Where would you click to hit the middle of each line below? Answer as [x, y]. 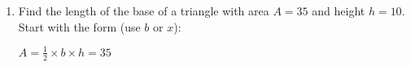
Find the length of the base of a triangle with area [144, 10]
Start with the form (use [79, 26]
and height [339, 10]
